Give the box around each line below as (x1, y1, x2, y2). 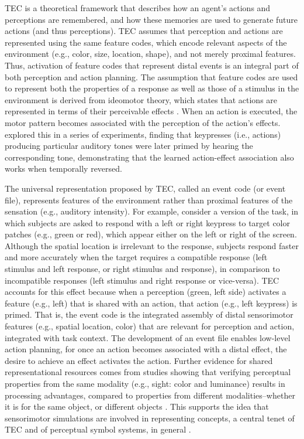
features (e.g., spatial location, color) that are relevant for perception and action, (5, 320, 295, 332)
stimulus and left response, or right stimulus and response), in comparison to (5, 263, 280, 275)
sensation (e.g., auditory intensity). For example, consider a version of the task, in (5, 205, 299, 217)
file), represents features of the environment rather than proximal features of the (5, 193, 293, 206)
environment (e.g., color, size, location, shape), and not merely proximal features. (5, 47, 296, 60)
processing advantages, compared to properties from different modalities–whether (5, 389, 295, 401)
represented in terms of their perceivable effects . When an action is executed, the (5, 105, 298, 117)
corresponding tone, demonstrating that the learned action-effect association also (5, 151, 294, 163)
